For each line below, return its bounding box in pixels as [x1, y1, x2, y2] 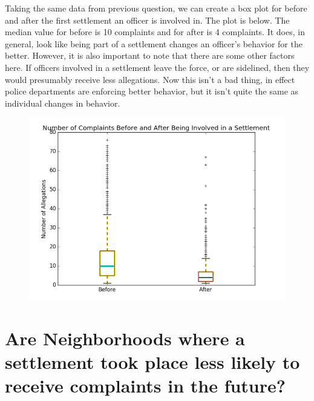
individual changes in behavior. [5, 96, 120, 109]
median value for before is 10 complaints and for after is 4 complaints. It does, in [5, 25, 305, 38]
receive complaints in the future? [5, 373, 286, 398]
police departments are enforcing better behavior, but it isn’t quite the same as [5, 85, 299, 98]
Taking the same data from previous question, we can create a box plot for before [5, 2, 307, 14]
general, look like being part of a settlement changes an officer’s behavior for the [5, 37, 303, 50]
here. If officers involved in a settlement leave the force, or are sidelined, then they [5, 61, 310, 73]
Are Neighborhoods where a [5, 325, 245, 350]
